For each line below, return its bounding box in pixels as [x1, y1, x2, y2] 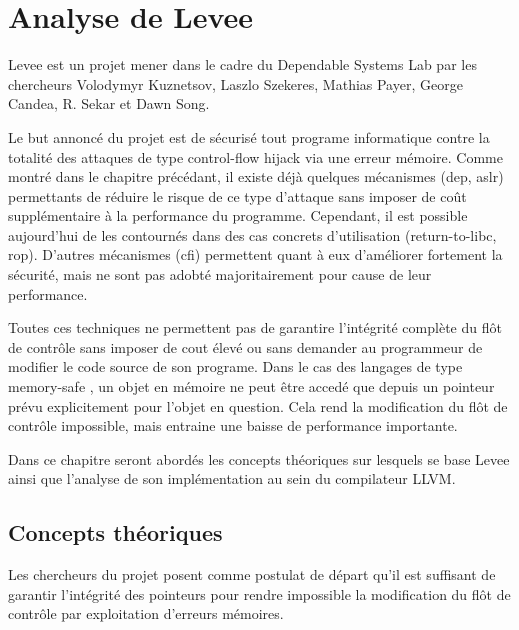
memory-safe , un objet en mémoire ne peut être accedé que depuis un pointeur [8, 376, 495, 397]
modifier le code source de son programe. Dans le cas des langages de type [8, 356, 463, 377]
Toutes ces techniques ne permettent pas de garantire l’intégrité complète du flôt [8, 317, 502, 338]
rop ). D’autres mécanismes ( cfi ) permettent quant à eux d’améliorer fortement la [8, 244, 503, 265]
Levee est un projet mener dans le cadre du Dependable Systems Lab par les [8, 54, 477, 75]
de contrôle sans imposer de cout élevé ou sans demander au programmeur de [8, 336, 483, 357]
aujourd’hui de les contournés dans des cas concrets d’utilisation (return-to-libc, [8, 224, 497, 245]
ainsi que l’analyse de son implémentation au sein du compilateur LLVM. [8, 468, 456, 489]
